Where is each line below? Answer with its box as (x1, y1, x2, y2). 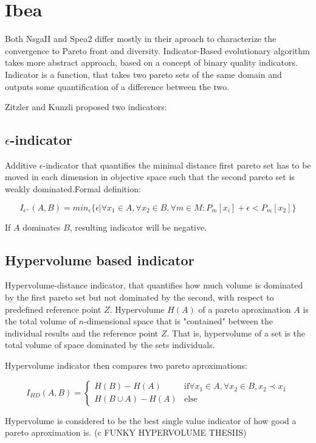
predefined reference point (5, 302, 101, 315)
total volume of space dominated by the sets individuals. (5, 338, 215, 351)
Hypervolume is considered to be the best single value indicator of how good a (5, 414, 297, 427)
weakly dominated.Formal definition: (5, 183, 141, 195)
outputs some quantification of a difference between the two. (5, 80, 230, 92)
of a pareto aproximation (198, 302, 291, 315)
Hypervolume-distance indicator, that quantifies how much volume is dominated (5, 279, 303, 291)
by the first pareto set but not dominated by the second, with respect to (5, 291, 274, 304)
